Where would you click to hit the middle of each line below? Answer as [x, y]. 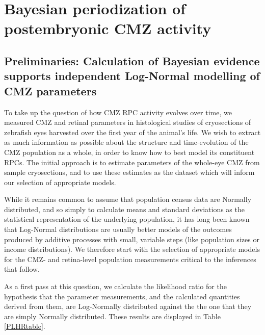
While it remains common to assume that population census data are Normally [128, 199]
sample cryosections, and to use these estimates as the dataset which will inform [129, 172]
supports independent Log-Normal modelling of [132, 76]
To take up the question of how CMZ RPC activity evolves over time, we [118, 112]
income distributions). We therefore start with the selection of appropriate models [132, 249]
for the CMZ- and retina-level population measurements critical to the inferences [130, 259]
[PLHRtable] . [25, 326]
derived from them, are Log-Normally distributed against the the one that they [128, 306]
